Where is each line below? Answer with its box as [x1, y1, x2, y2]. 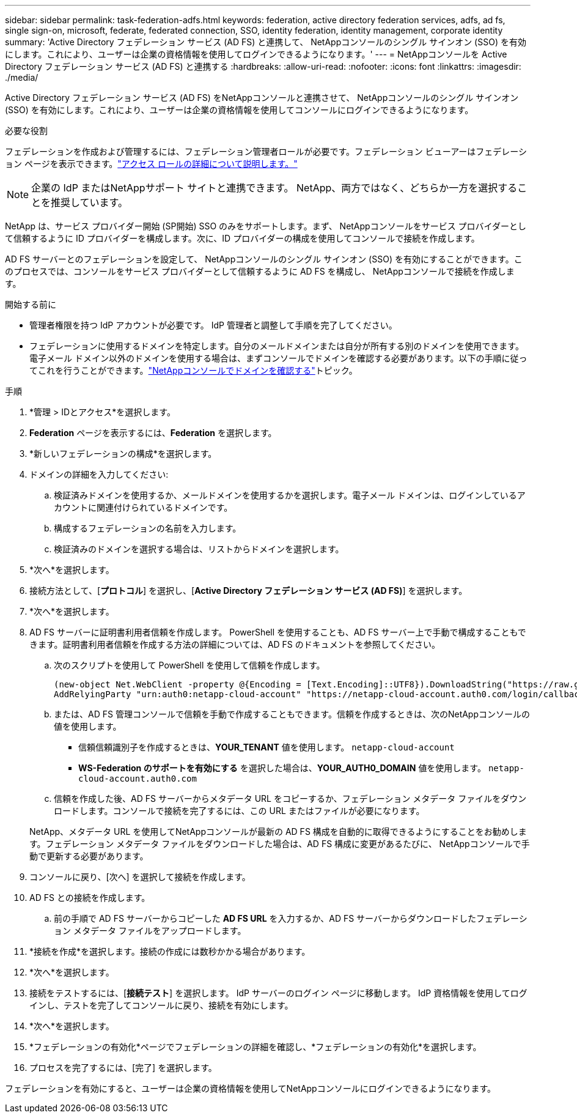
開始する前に [5, 299, 56, 309]
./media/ [5, 72, 39, 83]
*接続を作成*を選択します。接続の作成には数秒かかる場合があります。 [29, 946, 311, 957]
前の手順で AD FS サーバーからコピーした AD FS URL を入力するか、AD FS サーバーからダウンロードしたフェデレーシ [54, 913, 527, 924]
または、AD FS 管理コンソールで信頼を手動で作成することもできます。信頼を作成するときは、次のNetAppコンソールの [54, 709, 531, 719]
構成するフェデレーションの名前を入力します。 [54, 523, 241, 533]
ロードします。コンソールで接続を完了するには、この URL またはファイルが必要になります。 [54, 805, 425, 816]
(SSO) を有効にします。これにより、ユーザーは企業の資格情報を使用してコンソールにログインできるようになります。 [5, 105, 474, 115]
